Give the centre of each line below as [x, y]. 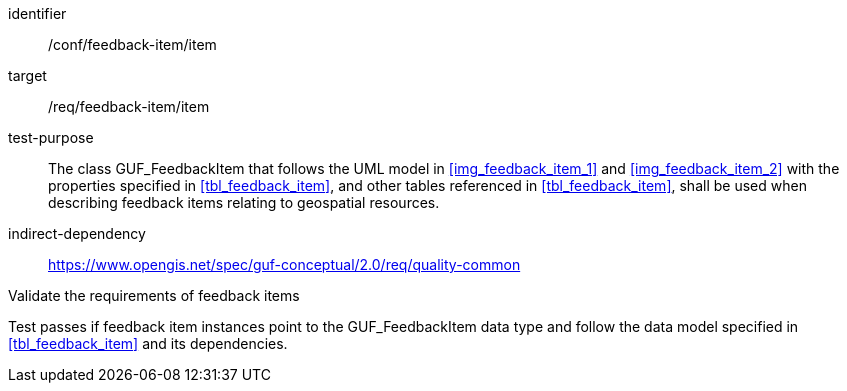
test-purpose [51, 137]
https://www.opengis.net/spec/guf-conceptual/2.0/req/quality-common [284, 264]
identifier [37, 13]
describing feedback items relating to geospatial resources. [244, 202]
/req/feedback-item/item [129, 106]
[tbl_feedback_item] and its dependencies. [148, 343]
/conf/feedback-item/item [132, 44]
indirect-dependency [77, 233]
